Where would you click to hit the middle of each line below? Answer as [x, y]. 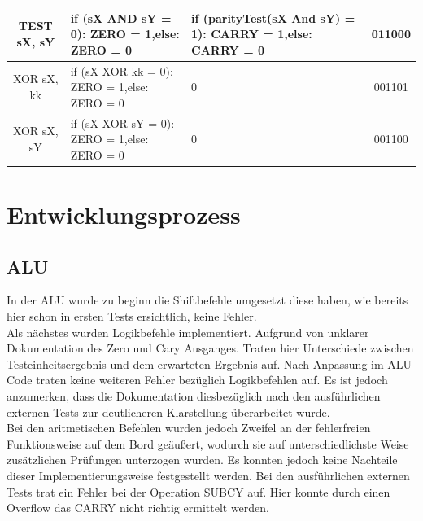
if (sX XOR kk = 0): [122, 70]
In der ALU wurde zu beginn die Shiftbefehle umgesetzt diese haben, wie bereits [207, 300]
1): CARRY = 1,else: [252, 34]
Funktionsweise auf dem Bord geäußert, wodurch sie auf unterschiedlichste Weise [208, 443]
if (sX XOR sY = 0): [122, 123]
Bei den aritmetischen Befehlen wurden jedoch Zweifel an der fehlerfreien [189, 428]
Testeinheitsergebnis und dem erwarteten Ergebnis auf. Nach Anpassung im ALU [209, 363]
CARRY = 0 [228, 49]
